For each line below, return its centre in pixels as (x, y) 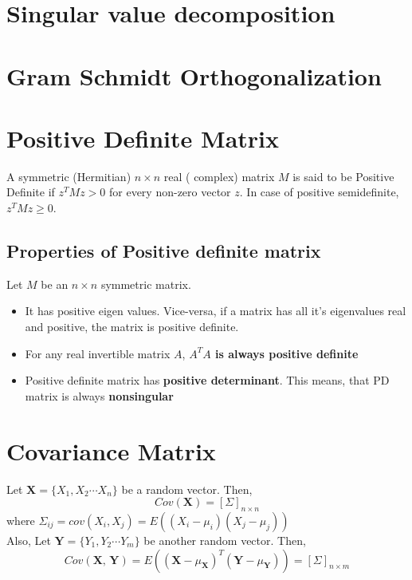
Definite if (31, 192)
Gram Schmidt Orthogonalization (194, 75)
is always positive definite (287, 353)
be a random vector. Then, (187, 489)
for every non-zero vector (170, 192)
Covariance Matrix (111, 450)
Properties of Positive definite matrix (164, 251)
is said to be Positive (343, 176)
